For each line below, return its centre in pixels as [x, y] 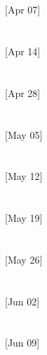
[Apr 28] [23, 92]
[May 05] [24, 134]
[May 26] [24, 259]
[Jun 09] [22, 343]
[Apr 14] [23, 51]
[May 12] [24, 176]
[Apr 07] [23, 10]
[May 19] [24, 218]
